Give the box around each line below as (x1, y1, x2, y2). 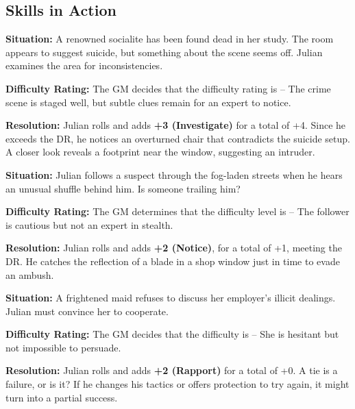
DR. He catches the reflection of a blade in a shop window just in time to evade (5, 253, 340, 268)
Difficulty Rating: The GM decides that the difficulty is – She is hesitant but (5, 327, 339, 341)
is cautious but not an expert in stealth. (5, 217, 173, 232)
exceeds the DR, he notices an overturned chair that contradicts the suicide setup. (5, 131, 350, 145)
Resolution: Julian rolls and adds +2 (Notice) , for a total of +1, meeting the (5, 240, 342, 255)
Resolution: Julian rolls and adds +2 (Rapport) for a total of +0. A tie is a (5, 363, 338, 377)
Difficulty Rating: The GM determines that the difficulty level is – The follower (5, 204, 350, 219)
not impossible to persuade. (5, 340, 121, 354)
